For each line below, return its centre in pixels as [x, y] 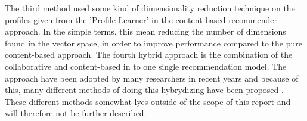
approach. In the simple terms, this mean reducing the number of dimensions [145, 31]
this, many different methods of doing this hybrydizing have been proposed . [144, 90]
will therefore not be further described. [76, 113]
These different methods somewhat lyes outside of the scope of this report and [148, 101]
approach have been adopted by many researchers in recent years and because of [152, 78]
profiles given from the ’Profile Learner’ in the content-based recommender [141, 19]
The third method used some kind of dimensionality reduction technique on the [150, 8]
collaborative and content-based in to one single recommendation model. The [146, 66]
